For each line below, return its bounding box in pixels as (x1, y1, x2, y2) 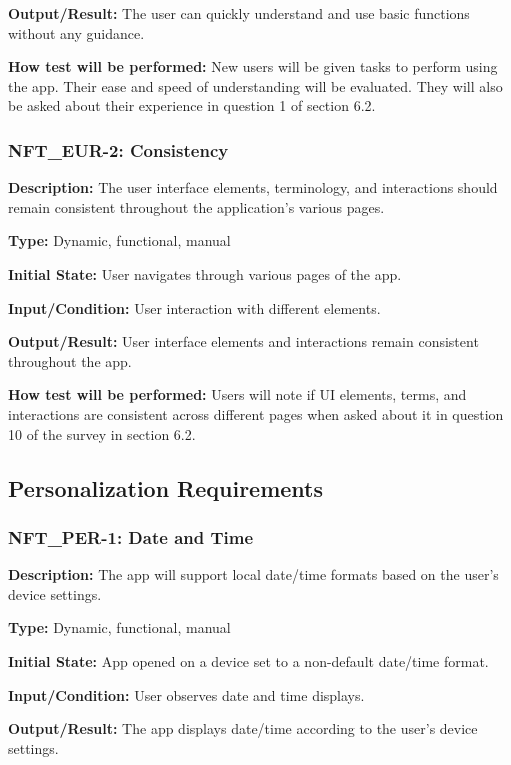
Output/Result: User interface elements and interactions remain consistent (8, 331, 479, 352)
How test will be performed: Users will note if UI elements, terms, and (8, 384, 467, 405)
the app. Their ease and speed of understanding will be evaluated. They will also (8, 75, 503, 96)
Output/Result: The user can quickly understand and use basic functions (8, 3, 470, 23)
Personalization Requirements (8, 472, 324, 503)
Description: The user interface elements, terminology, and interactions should (8, 177, 498, 198)
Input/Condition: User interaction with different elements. (8, 297, 381, 318)
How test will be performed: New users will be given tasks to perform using (8, 56, 498, 77)
